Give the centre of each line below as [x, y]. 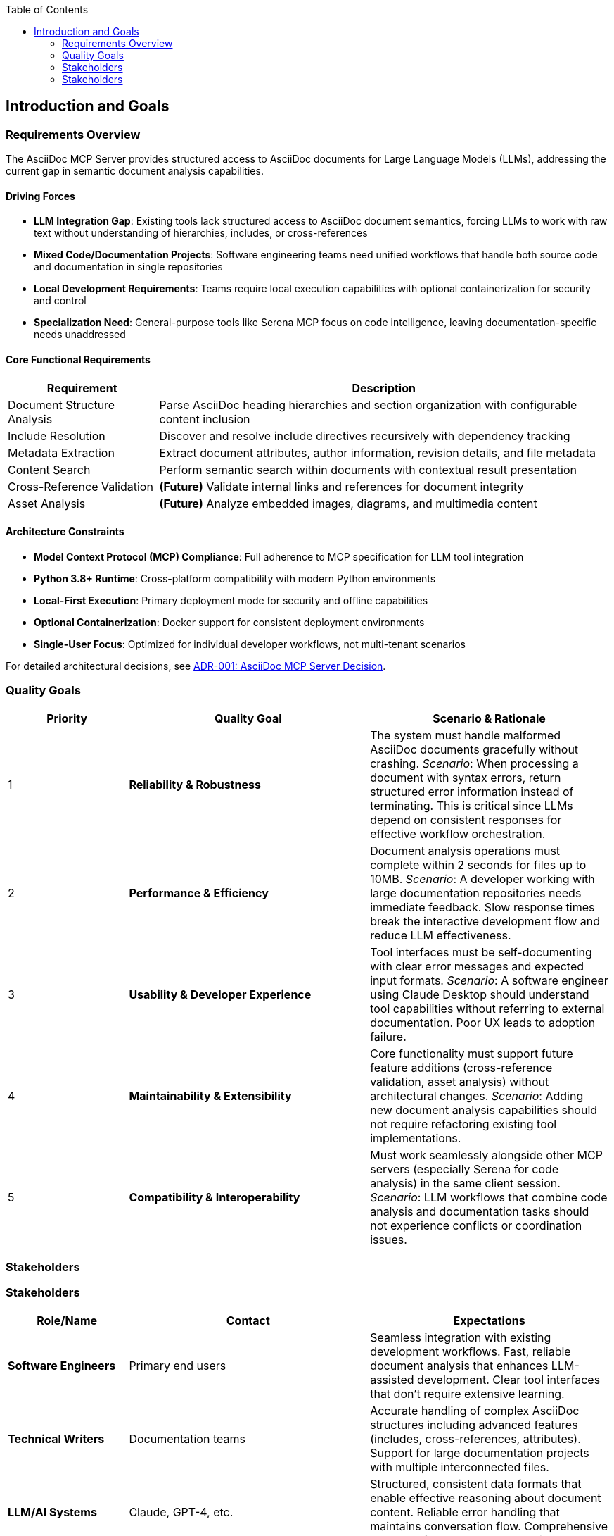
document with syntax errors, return [466, 777]
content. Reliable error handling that [465, 1512]
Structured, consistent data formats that [476, 1484]
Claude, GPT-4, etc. [181, 1512]
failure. [388, 1036]
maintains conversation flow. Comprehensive [489, 1526]
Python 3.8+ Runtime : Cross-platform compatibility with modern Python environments [235, 578]
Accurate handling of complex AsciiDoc [475, 1410]
